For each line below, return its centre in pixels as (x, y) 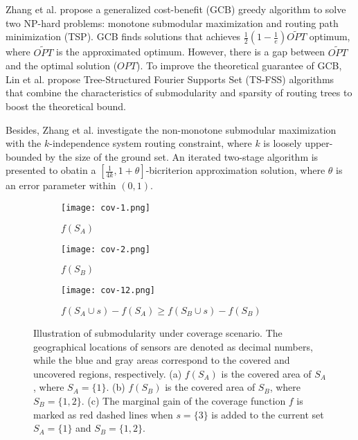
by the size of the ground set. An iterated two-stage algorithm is (182, 156)
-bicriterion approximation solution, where (235, 170)
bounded (24, 156)
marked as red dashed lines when (103, 414)
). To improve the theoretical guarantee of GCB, (239, 65)
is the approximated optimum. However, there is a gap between (190, 52)
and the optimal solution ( (62, 65)
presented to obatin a (51, 170)
